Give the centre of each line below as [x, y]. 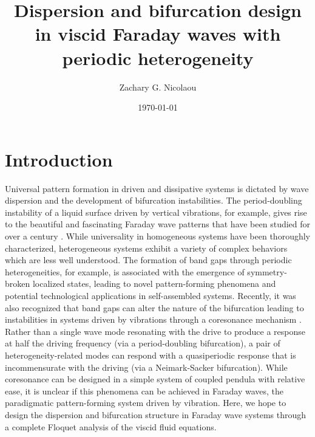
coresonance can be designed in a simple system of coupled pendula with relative [155, 379]
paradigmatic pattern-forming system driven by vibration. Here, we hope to [146, 403]
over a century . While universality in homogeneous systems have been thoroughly [157, 236]
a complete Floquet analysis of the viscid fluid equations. [111, 426]
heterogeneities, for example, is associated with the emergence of [125, 271]
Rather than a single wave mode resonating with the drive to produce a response [155, 331]
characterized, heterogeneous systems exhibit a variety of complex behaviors [146, 248]
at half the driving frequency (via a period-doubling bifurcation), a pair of [143, 343]
